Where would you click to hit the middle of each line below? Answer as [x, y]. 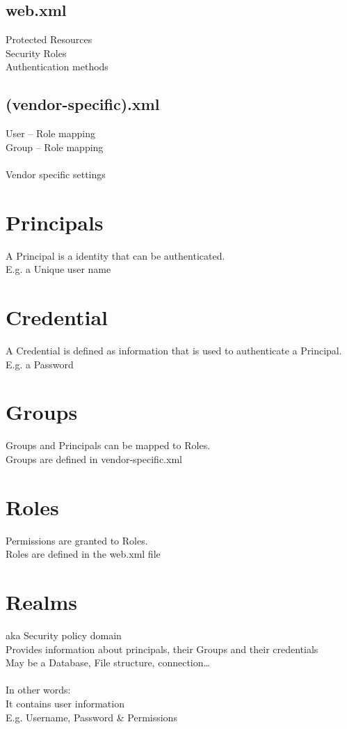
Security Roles [36, 53]
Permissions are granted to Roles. [77, 540]
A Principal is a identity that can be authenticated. [115, 255]
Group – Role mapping [55, 147]
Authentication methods [57, 66]
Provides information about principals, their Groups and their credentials [162, 649]
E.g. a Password [40, 364]
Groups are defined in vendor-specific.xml [94, 458]
